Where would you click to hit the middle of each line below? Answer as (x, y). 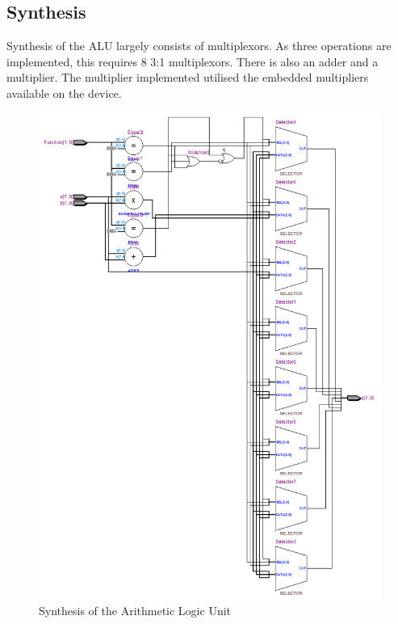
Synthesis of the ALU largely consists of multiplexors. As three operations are (199, 46)
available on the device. (64, 93)
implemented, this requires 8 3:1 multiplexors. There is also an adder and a (193, 61)
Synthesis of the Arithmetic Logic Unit (135, 611)
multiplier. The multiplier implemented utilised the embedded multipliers (188, 77)
